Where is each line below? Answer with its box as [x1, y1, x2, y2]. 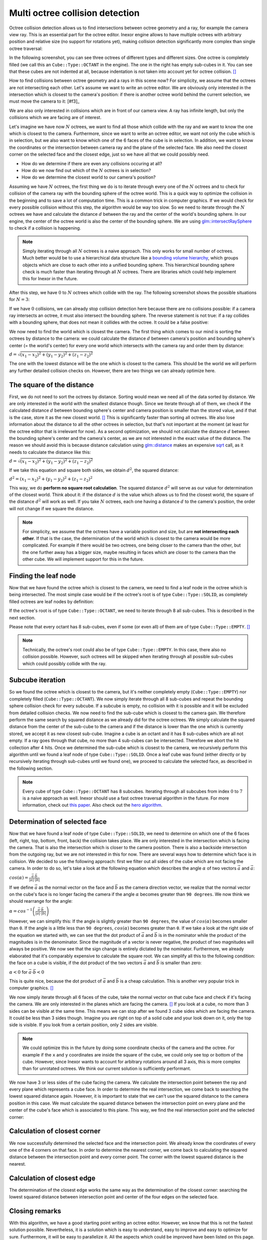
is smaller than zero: [160, 960, 202, 966]
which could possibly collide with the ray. [22, 660, 106, 667]
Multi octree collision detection [9, 7, 140, 18]
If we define [9, 884, 34, 890]
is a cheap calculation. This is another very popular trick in [120, 978, 239, 984]
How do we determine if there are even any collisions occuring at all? [21, 160, 163, 166]
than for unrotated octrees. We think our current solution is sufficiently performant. [22, 1065, 191, 1071]
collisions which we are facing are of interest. [9, 115, 101, 121]
